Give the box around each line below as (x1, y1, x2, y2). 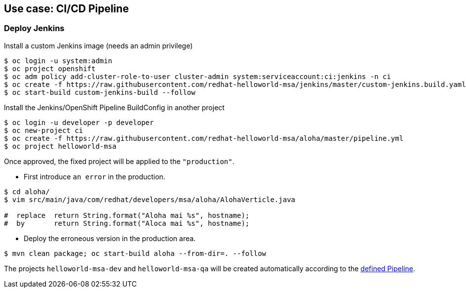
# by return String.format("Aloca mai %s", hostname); (4, 219, 250, 227)
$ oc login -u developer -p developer (4, 118, 154, 126)
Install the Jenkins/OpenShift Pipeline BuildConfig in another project (4, 103, 225, 112)
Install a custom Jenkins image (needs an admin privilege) (4, 41, 193, 50)
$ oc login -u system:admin (4, 56, 113, 65)
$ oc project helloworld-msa (4, 142, 116, 150)
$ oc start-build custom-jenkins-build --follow (4, 88, 195, 96)
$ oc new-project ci (4, 126, 83, 134)
